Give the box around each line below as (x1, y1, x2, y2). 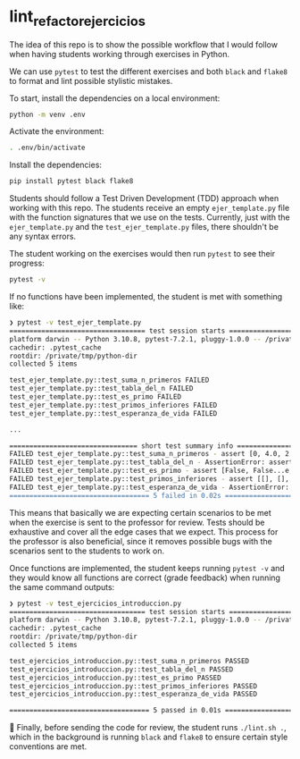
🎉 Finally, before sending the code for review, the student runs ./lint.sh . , (9, 722, 287, 733)
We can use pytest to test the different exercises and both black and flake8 (9, 65, 288, 77)
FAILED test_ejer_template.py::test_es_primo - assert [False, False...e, (9, 467, 294, 476)
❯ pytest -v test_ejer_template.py (9, 318, 142, 327)
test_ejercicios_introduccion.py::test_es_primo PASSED (9, 673, 221, 682)
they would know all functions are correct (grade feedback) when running (9, 572, 281, 583)
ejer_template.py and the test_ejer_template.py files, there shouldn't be (9, 222, 279, 232)
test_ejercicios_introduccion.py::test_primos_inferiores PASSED (9, 681, 257, 690)
